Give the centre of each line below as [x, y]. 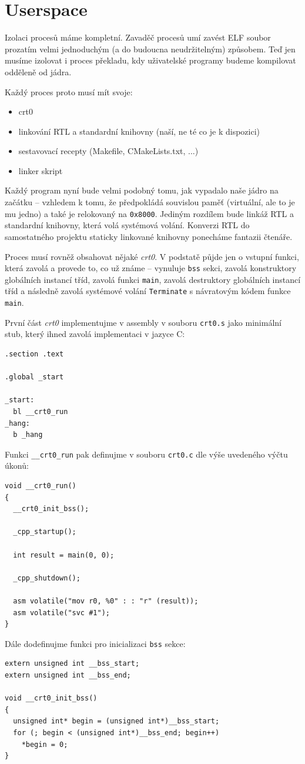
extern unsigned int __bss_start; [72, 664]
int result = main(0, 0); [64, 555]
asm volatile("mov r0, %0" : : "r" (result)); [106, 601]
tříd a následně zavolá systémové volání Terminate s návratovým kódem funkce [148, 291]
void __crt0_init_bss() [51, 698]
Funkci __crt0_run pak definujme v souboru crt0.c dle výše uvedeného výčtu [146, 454]
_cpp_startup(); [45, 532]
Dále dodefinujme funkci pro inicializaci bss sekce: [95, 643]
